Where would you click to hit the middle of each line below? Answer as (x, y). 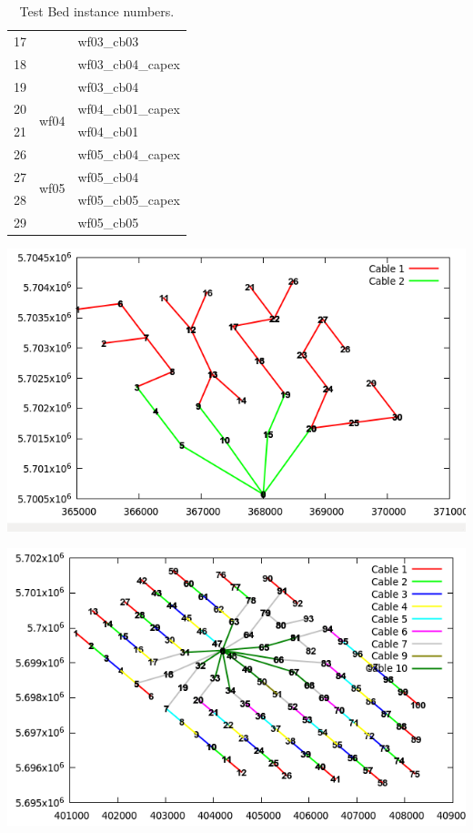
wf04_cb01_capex (129, 109)
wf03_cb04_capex (129, 63)
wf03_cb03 (108, 41)
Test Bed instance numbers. (97, 11)
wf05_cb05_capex (129, 199)
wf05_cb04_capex (129, 154)
